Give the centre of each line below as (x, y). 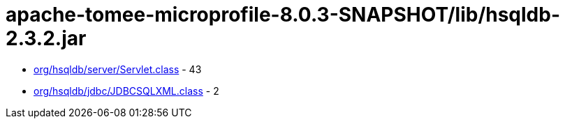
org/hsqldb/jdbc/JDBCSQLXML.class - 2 (126, 91)
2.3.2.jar (46, 38)
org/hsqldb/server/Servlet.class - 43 (118, 69)
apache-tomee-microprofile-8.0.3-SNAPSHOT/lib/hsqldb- (283, 15)
